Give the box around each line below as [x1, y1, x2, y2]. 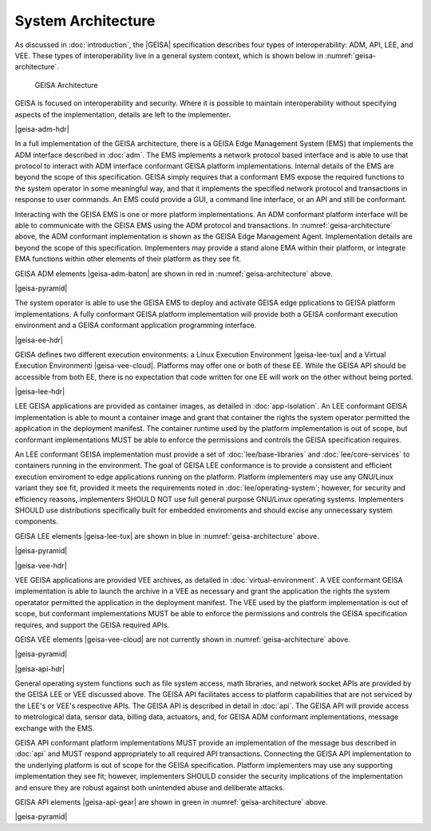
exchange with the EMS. [14, 723, 95, 733]
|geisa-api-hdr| [14, 663, 65, 674]
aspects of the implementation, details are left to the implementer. [14, 109, 231, 119]
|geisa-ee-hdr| [14, 335, 64, 345]
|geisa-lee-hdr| [14, 387, 65, 397]
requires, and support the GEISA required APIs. [14, 619, 169, 630]
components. [14, 516, 59, 526]
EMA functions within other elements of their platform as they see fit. [14, 254, 242, 263]
